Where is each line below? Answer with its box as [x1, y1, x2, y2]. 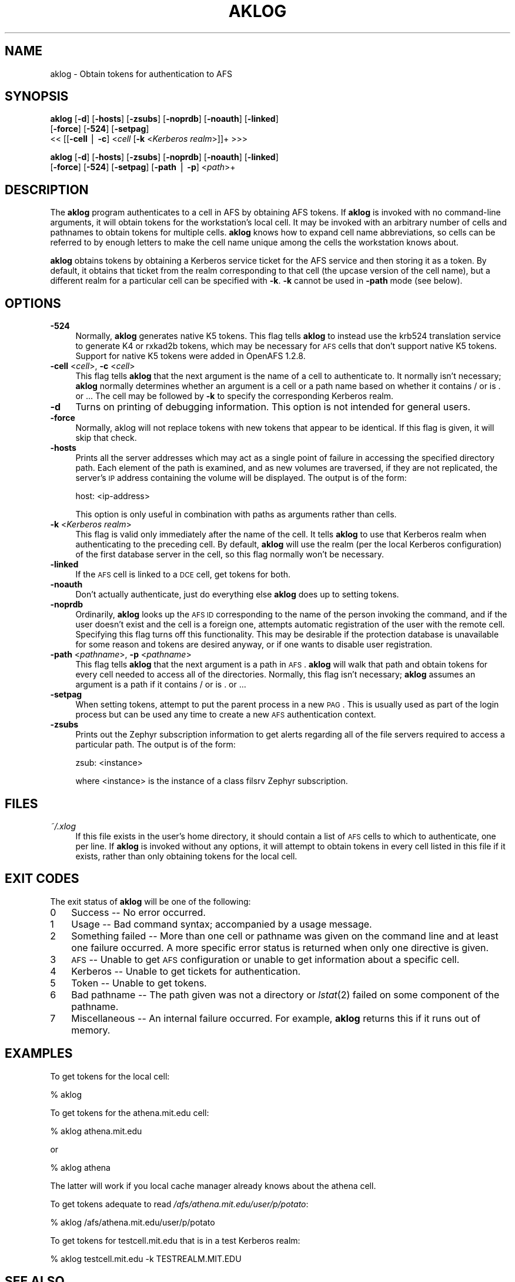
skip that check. [75, 433, 137, 443]
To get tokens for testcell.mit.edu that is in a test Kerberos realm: [50, 1235, 300, 1246]
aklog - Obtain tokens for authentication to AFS [50, 68, 233, 79]
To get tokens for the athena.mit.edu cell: [50, 1107, 209, 1118]
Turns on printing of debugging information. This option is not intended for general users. [75, 401, 471, 413]
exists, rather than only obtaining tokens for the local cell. [75, 851, 297, 861]
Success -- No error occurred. [71, 906, 206, 918]
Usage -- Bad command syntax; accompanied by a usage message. [71, 918, 372, 930]
